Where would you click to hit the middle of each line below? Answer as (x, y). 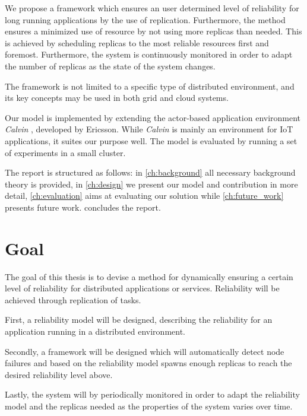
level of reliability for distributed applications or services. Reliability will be (142, 288)
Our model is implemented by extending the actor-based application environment (153, 117)
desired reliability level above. (59, 374)
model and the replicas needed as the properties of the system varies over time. (149, 406)
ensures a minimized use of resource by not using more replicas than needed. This (153, 31)
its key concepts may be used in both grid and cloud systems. (117, 98)
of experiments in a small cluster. (65, 152)
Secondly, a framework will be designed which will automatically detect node (145, 351)
